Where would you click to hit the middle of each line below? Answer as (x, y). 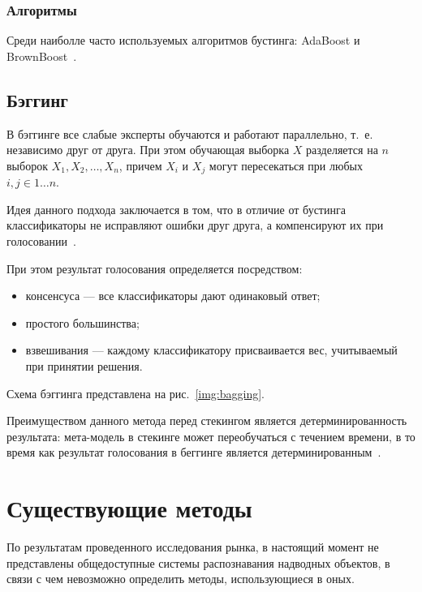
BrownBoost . (42, 56)
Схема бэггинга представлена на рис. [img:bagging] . (136, 393)
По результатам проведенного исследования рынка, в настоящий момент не (193, 547)
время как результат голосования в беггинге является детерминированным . (194, 452)
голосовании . (41, 241)
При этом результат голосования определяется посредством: (155, 268)
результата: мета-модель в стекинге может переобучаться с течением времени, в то (211, 436)
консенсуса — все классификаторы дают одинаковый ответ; (173, 296)
